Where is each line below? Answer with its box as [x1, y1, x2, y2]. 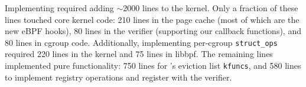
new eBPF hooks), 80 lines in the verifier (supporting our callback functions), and [5, 25, 301, 37]
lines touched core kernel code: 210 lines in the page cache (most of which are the [5, 13, 300, 25]
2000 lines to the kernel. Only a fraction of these [123, 2, 298, 14]
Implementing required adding [5, 2, 114, 14]
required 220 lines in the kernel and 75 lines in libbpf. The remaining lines [5, 48, 273, 60]
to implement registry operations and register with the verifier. [5, 71, 232, 83]
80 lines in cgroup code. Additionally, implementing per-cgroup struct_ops [5, 36, 278, 48]
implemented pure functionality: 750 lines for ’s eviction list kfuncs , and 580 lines [5, 59, 301, 72]
